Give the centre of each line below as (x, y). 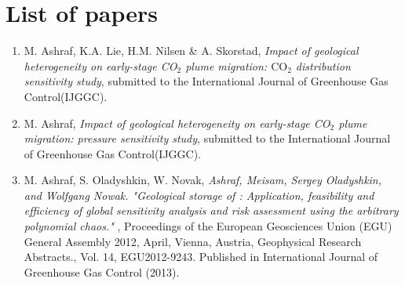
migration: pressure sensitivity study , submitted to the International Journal (207, 138)
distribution (323, 65)
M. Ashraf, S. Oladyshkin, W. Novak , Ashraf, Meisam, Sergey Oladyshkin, (203, 180)
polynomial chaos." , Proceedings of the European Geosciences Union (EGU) (208, 226)
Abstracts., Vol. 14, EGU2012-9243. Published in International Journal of (201, 257)
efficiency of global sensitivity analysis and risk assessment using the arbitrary (211, 210)
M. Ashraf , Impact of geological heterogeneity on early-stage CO (177, 123)
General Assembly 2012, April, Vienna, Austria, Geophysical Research (193, 241)
